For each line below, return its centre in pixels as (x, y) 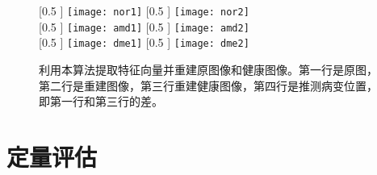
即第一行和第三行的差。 (101, 101)
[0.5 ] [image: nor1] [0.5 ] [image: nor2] (144, 10)
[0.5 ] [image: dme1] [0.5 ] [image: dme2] (144, 42)
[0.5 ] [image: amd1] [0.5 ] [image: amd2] (144, 26)
